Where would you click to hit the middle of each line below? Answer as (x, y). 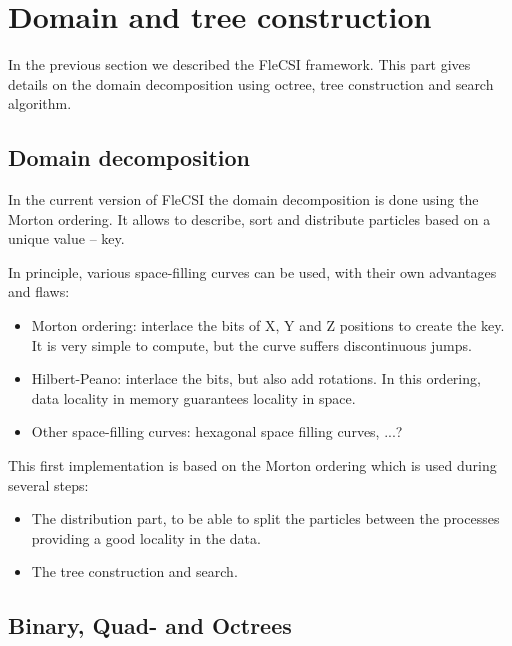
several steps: (48, 484)
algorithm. (40, 103)
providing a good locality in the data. (146, 537)
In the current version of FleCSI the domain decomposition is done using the (243, 199)
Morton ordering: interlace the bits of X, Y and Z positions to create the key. (268, 325)
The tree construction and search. (134, 571)
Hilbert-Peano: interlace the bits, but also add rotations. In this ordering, (256, 378)
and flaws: (39, 291)
